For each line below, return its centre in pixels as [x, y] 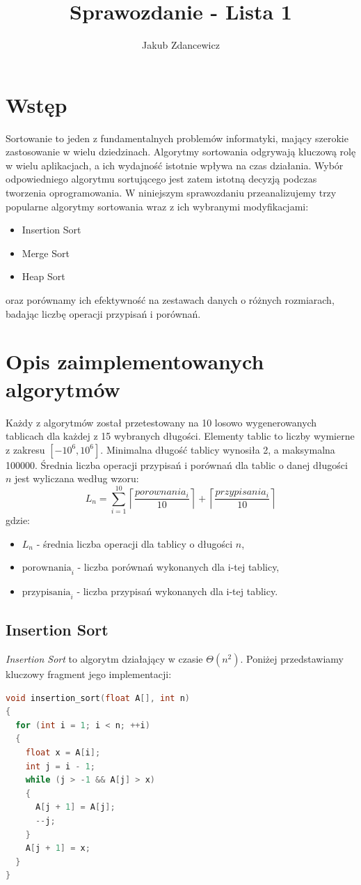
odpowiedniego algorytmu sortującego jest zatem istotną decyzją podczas [161, 179]
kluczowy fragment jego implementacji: [89, 674]
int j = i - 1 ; [60, 766]
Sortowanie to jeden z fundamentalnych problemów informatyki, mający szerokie [177, 138]
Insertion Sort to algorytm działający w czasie [104, 658]
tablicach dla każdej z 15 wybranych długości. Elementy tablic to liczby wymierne [180, 436]
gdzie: [18, 520]
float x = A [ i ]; [63, 752]
